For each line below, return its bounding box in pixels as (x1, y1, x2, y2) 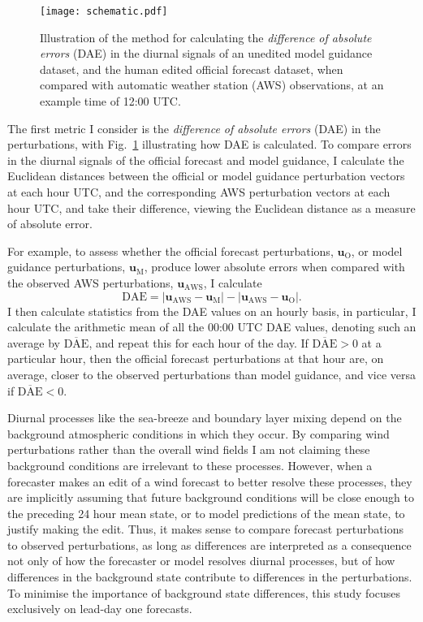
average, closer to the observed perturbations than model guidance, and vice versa (7, 365, 416, 382)
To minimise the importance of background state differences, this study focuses (7, 584, 401, 601)
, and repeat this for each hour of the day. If (88, 334, 309, 351)
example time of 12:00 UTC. (40, 93, 181, 110)
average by (7, 334, 60, 351)
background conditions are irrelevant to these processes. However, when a (7, 456, 373, 473)
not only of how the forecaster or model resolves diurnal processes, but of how (7, 552, 395, 569)
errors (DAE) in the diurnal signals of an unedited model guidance (40, 45, 373, 62)
